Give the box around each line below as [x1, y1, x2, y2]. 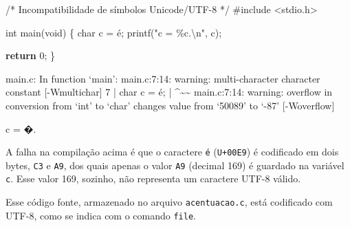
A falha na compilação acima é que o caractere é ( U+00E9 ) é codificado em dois [6, 144, 339, 159]
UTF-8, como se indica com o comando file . [6, 208, 196, 222]
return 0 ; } [6, 48, 56, 63]
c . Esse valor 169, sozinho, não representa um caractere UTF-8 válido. [6, 171, 301, 186]
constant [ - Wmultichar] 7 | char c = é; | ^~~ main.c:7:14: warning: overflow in [6, 85, 333, 99]
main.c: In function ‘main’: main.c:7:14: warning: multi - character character [6, 71, 320, 85]
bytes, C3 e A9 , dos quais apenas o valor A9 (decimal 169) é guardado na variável [6, 158, 344, 172]
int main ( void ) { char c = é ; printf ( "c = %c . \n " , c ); [6, 25, 222, 39]
